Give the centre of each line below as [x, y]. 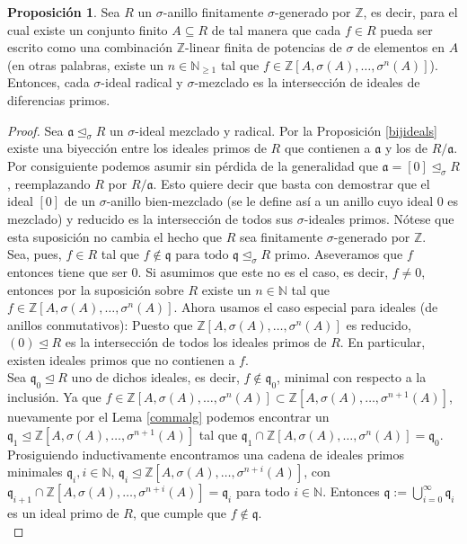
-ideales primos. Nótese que [379, 218]
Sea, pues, [35, 254]
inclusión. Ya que [54, 397]
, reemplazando [49, 183]
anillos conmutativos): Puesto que [100, 324]
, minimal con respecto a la [352, 377]
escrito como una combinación [90, 47]
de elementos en [401, 47]
